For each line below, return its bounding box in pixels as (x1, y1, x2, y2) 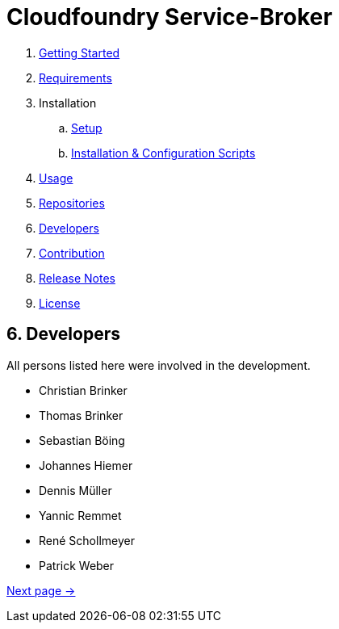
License (39, 296, 81, 310)
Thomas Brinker (39, 408, 123, 422)
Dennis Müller (39, 483, 112, 497)
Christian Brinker (39, 383, 128, 397)
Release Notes (39, 270, 115, 285)
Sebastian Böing (39, 433, 125, 447)
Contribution (39, 245, 105, 260)
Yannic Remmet (39, 508, 122, 522)
